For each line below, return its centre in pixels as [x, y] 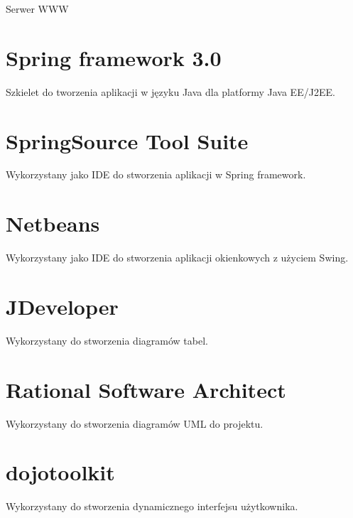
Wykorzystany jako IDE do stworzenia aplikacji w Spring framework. [156, 174]
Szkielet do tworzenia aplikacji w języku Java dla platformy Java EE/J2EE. [170, 91]
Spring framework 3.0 [114, 57]
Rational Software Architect [146, 389]
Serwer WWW [37, 9]
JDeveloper [62, 306]
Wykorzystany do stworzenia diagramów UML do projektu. [135, 423]
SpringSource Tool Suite [127, 140]
